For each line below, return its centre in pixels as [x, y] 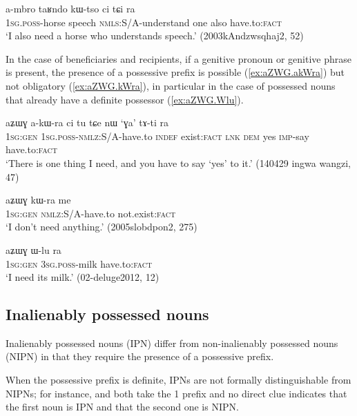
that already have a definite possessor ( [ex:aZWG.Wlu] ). [125, 99]
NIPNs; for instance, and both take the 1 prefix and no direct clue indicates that [176, 393]
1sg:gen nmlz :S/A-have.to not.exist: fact [91, 213]
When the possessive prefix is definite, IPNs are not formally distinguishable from [178, 380]
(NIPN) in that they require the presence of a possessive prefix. [140, 356]
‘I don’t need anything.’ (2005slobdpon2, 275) [102, 227]
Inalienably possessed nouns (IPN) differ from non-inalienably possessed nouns [172, 343]
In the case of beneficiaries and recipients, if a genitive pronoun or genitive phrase [179, 58]
